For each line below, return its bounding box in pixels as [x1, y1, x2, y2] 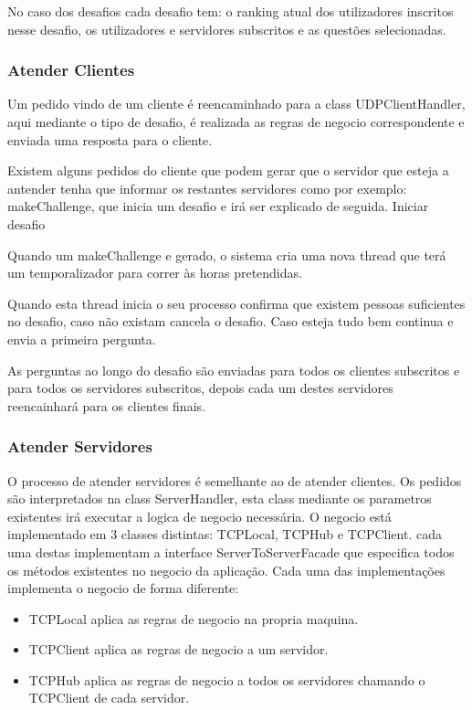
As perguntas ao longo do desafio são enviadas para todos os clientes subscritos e [7, 360, 460, 379]
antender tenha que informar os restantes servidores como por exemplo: [7, 178, 407, 197]
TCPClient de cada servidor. [28, 688, 190, 707]
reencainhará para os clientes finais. [7, 396, 205, 415]
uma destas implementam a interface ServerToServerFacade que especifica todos [7, 542, 455, 561]
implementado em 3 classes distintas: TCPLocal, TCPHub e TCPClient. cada [7, 525, 442, 544]
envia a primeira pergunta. [7, 329, 156, 348]
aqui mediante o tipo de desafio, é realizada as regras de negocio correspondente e [7, 112, 465, 131]
